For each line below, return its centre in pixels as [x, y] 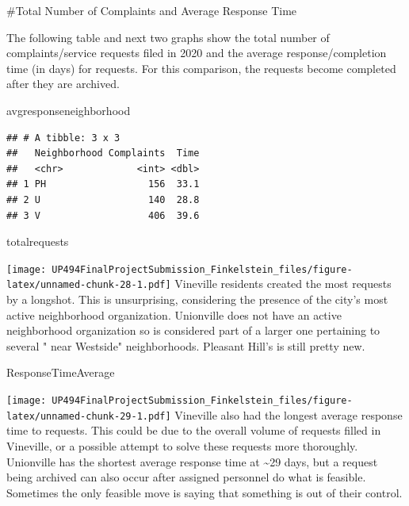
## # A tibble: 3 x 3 [63, 138]
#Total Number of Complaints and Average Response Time [152, 10]
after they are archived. [63, 84]
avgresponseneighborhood [69, 110]
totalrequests [38, 241]
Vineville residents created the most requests [283, 284]
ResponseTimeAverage [61, 372]
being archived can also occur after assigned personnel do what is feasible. [186, 477]
